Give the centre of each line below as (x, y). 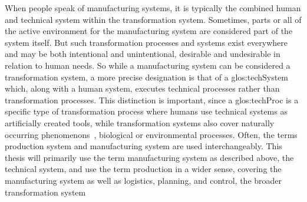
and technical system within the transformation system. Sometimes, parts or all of (153, 19)
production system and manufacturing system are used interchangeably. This (143, 146)
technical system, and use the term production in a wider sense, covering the (143, 169)
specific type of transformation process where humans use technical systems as (146, 111)
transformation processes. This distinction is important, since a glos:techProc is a (152, 100)
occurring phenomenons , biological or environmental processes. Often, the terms (151, 134)
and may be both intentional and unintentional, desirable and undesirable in (143, 54)
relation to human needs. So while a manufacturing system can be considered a (148, 65)
